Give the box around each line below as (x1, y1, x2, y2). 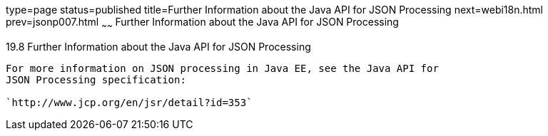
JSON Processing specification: (6, 73, 186, 85)
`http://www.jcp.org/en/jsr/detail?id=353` (6, 96, 253, 108)
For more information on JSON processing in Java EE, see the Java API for (6, 62, 439, 74)
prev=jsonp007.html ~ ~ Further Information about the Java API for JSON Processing (6, 16, 399, 31)
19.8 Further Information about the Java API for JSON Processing (6, 40, 311, 53)
